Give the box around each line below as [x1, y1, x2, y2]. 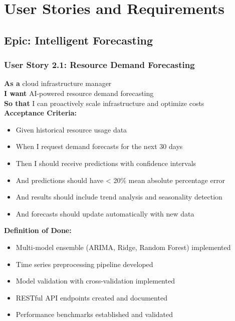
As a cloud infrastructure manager [4, 78, 112, 88]
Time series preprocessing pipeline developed [16, 258, 153, 269]
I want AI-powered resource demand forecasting [4, 87, 154, 98]
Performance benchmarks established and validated [16, 309, 173, 319]
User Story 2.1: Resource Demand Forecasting [4, 58, 195, 71]
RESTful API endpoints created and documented [16, 292, 167, 302]
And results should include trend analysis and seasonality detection [16, 191, 222, 202]
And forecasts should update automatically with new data [16, 208, 194, 218]
